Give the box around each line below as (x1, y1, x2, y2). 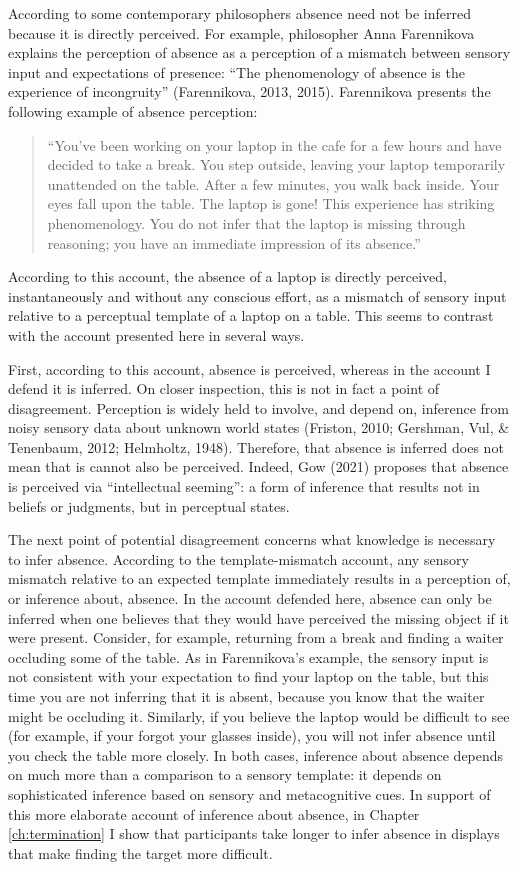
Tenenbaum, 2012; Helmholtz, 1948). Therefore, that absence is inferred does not (8, 436, 504, 457)
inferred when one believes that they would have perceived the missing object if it (8, 607, 509, 628)
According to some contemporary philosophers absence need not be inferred (8, 3, 471, 23)
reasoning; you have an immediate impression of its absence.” (47, 232, 421, 253)
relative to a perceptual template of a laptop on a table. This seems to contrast (8, 305, 494, 326)
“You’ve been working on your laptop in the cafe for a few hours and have (47, 134, 502, 155)
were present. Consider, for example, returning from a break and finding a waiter (8, 627, 504, 648)
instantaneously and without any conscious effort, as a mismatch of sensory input (8, 285, 507, 306)
